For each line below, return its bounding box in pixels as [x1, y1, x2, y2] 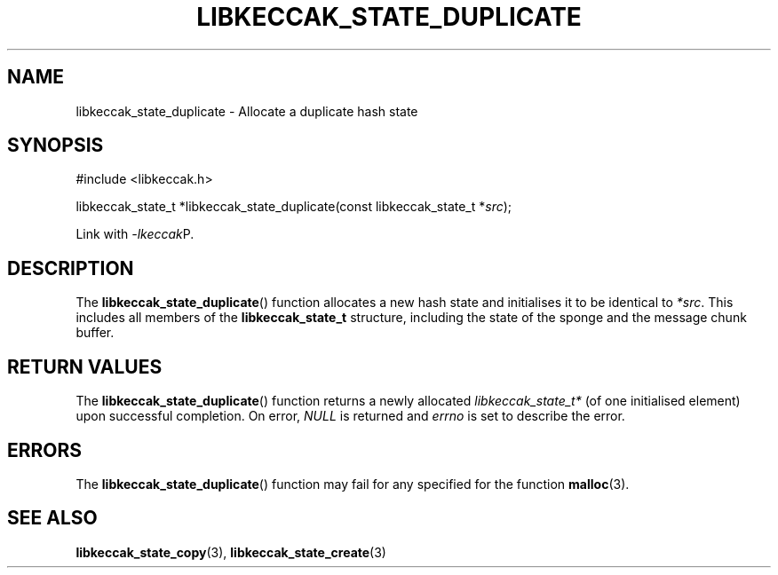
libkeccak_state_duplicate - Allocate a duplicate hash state [75, 103, 418, 119]
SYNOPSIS [7, 134, 104, 157]
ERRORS [7, 438, 83, 461]
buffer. [75, 325, 115, 341]
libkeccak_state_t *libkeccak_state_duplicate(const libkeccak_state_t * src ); [75, 199, 512, 215]
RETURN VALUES [7, 355, 163, 378]
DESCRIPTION [7, 256, 134, 280]
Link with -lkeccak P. [75, 226, 194, 242]
